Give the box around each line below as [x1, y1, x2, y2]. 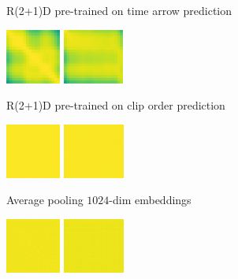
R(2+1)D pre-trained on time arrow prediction [6, 2, 232, 18]
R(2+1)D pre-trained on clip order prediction [6, 97, 225, 113]
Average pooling [6, 192, 84, 208]
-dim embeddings [109, 192, 192, 208]
